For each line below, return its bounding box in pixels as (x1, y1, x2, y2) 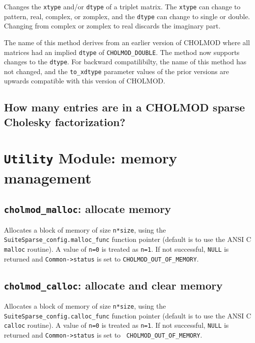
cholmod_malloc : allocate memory (4, 201, 171, 216)
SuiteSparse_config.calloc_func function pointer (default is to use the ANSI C (4, 310, 252, 320)
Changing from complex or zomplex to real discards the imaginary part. (4, 21, 221, 31)
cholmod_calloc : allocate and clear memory (4, 277, 223, 292)
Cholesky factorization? (4, 114, 126, 129)
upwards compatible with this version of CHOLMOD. (4, 76, 166, 86)
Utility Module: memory (4, 148, 177, 168)
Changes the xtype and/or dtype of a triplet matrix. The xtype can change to (4, 1, 241, 11)
